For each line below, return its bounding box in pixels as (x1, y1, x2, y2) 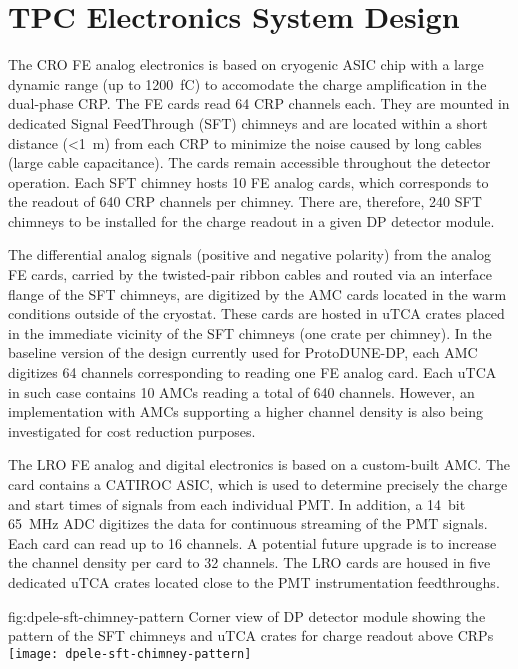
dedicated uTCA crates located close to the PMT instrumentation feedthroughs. (8, 571, 500, 592)
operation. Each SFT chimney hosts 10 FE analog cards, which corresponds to (8, 171, 489, 192)
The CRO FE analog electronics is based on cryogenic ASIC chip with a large (8, 54, 484, 75)
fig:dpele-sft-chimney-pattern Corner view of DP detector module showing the (8, 605, 486, 626)
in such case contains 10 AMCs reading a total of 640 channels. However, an (8, 381, 475, 402)
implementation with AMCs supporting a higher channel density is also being (8, 401, 483, 422)
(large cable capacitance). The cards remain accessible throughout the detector (8, 152, 491, 173)
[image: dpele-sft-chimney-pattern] (8, 646, 252, 661)
